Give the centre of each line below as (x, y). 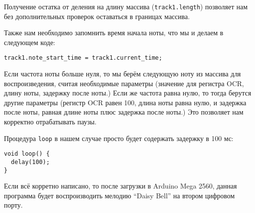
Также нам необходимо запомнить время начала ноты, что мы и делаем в (114, 33)
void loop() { (27, 154)
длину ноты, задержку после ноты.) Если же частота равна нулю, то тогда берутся (128, 93)
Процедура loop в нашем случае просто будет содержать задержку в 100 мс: (119, 138)
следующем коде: (30, 42)
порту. (14, 205)
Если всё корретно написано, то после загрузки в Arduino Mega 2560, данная (120, 186)
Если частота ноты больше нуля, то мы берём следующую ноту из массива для (123, 74)
